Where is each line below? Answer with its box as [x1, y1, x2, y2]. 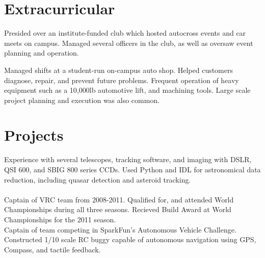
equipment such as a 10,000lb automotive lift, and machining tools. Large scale [4, 85, 251, 95]
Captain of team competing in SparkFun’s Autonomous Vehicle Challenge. [4, 224, 236, 235]
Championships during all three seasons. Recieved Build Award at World [4, 204, 231, 215]
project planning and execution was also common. [4, 94, 160, 105]
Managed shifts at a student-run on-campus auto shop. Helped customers [4, 64, 233, 75]
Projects [4, 124, 64, 145]
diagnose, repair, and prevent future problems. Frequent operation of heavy [4, 74, 239, 85]
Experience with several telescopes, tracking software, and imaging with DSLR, [4, 154, 252, 165]
